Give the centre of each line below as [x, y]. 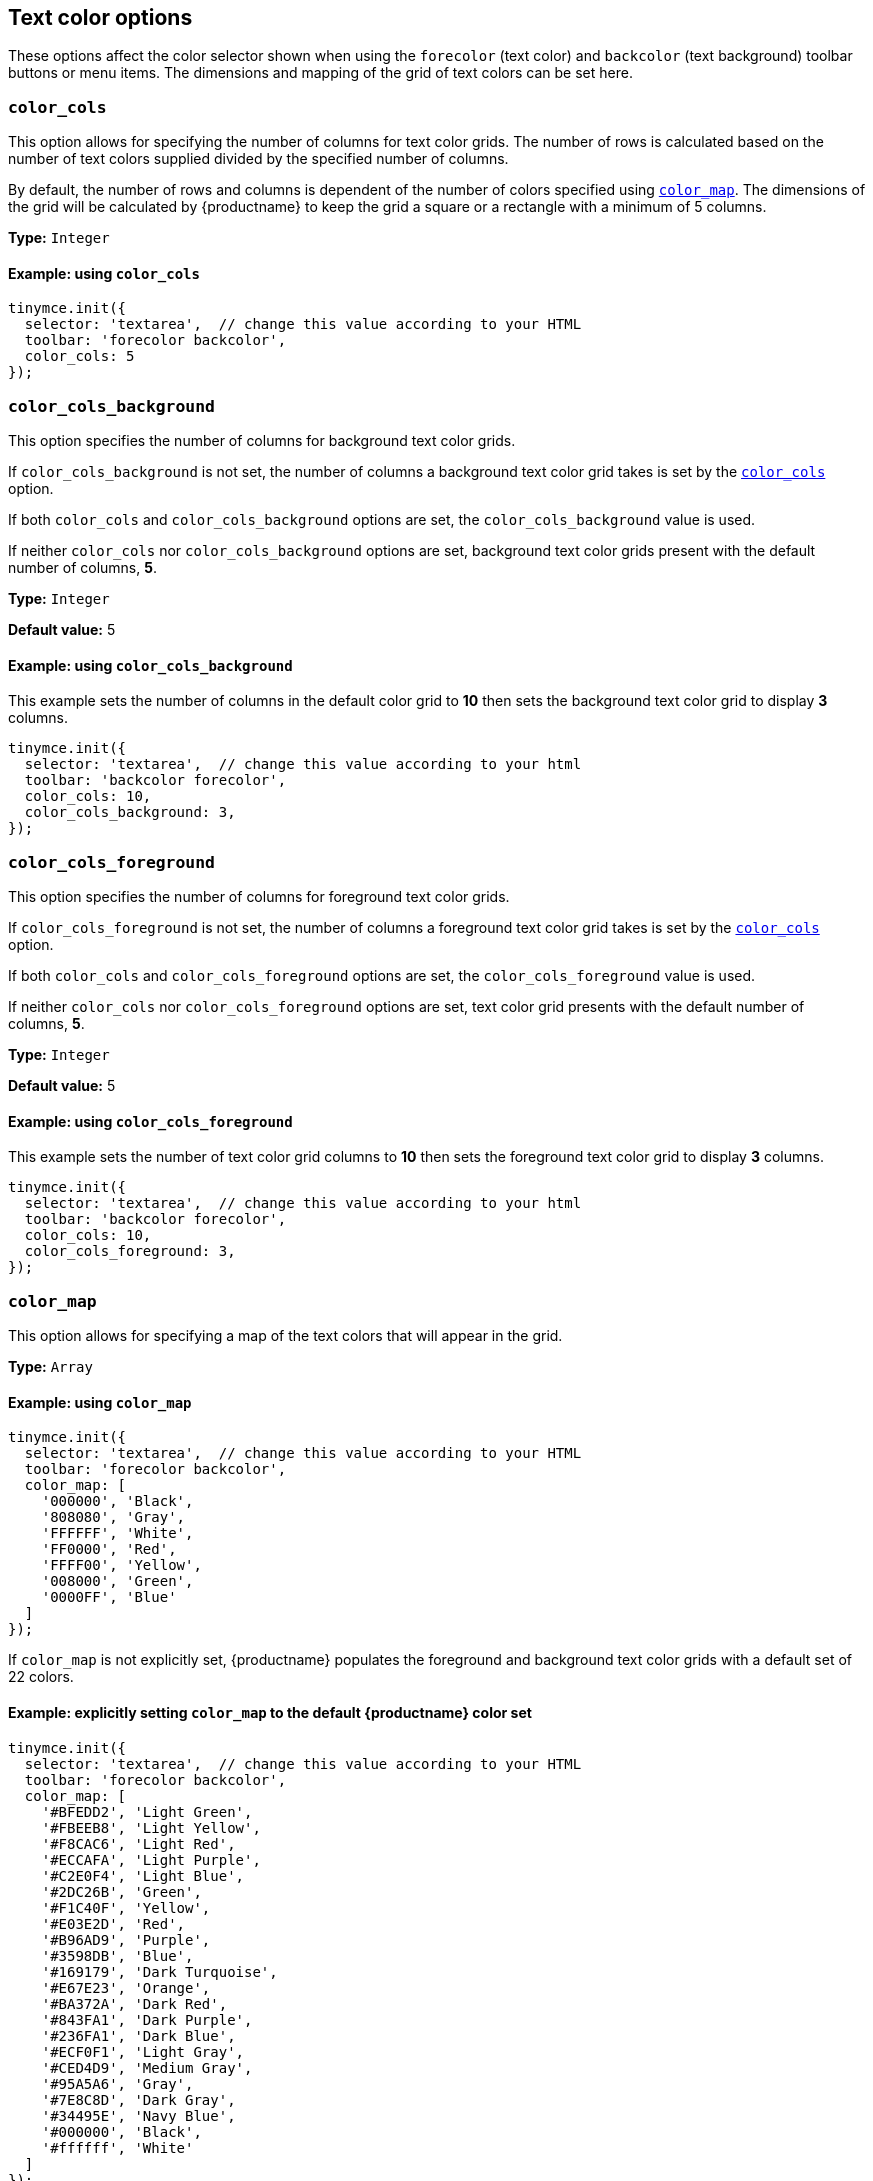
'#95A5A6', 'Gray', [117, 2083]
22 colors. [41, 1677]
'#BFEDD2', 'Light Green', [147, 1811]
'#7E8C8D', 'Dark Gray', [138, 2099]
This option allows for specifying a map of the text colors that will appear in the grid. [285, 1336]
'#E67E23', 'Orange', [126, 1987]
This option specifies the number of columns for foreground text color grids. [259, 897]
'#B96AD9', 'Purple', [126, 1939]
